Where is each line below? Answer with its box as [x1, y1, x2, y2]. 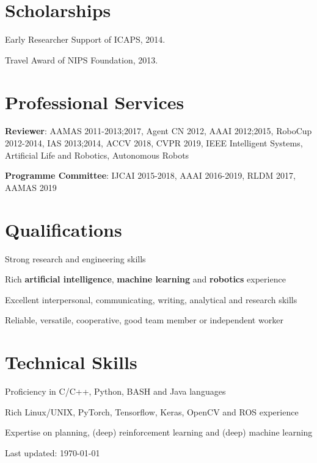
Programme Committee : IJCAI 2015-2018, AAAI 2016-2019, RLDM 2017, [5, 169, 296, 182]
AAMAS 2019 [5, 181, 57, 193]
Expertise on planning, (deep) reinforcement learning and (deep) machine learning [5, 426, 313, 439]
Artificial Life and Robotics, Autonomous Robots [5, 148, 189, 161]
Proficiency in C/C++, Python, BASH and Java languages [5, 385, 226, 398]
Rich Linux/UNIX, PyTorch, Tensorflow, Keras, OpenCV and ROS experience [5, 405, 299, 418]
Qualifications [5, 217, 122, 242]
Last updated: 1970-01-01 [5, 446, 100, 459]
